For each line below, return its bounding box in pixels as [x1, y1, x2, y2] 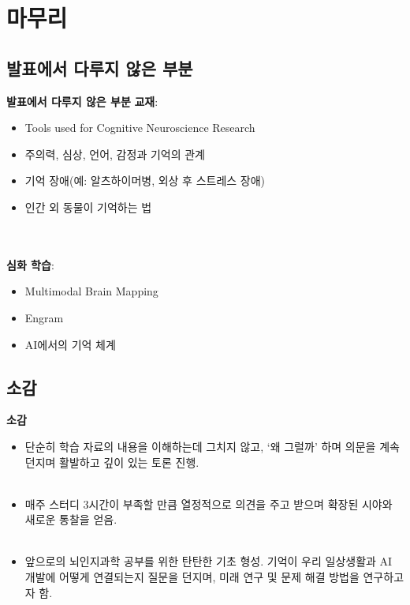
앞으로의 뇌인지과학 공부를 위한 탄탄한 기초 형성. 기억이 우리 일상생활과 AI [24, 553, 393, 569]
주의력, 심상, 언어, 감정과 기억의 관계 [24, 145, 205, 162]
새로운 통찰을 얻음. [24, 511, 117, 528]
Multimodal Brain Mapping [24, 283, 158, 299]
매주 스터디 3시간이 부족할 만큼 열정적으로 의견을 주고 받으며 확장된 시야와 [24, 495, 393, 512]
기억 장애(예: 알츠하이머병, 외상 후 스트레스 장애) [24, 172, 266, 189]
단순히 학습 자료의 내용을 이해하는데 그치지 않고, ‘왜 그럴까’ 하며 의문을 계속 [24, 438, 400, 454]
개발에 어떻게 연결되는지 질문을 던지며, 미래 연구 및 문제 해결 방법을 [24, 569, 360, 585]
